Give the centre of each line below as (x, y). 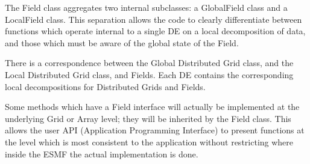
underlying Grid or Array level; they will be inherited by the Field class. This (148, 118)
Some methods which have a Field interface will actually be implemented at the (152, 107)
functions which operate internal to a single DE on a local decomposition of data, (155, 31)
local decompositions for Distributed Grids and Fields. (105, 86)
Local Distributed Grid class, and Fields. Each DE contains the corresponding (149, 74)
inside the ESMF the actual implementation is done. (102, 153)
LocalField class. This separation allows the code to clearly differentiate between (153, 19)
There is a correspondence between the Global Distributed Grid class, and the (149, 63)
